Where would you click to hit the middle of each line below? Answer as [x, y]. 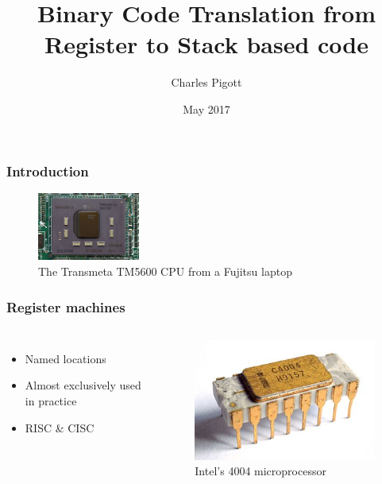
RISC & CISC [60, 427]
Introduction [48, 170]
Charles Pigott [206, 82]
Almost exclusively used [83, 385]
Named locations [66, 358]
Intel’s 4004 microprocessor [260, 471]
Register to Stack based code [206, 44]
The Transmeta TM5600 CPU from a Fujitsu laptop [165, 271]
